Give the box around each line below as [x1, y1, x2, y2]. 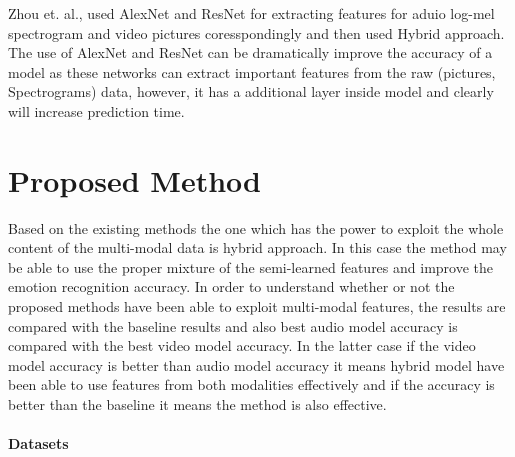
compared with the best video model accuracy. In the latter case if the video [8, 335, 476, 356]
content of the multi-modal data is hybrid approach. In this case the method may [8, 237, 507, 258]
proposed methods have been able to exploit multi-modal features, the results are [8, 296, 506, 317]
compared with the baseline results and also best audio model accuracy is [8, 315, 458, 336]
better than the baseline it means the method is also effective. [8, 394, 387, 415]
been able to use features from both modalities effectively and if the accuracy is [8, 374, 495, 395]
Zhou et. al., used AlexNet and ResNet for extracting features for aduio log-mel [8, 3, 495, 23]
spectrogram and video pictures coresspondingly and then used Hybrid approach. [8, 22, 505, 43]
